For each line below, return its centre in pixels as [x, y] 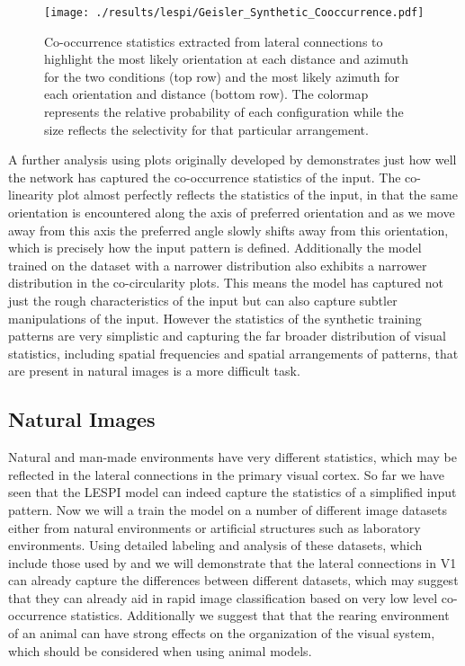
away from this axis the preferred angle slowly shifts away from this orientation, [228, 230]
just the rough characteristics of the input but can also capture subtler [203, 300]
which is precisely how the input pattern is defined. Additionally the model [215, 248]
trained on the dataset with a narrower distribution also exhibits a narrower [218, 265]
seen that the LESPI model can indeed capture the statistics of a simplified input [232, 492]
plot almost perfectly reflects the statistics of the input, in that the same [258, 195]
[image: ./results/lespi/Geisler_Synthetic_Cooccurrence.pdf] [234, 13]
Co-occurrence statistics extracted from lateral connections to [214, 41]
